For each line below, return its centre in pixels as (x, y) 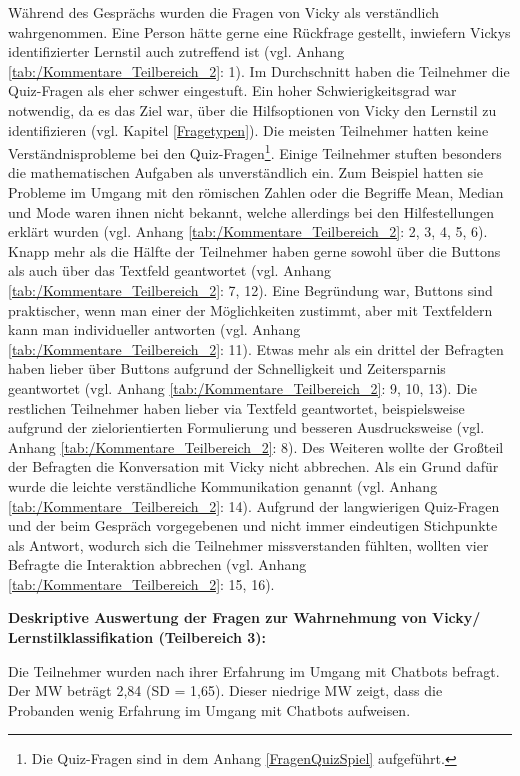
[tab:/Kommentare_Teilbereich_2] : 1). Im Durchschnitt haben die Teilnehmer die (259, 70)
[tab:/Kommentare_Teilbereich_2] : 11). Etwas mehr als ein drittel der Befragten (256, 348)
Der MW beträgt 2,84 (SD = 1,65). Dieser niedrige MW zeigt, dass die (225, 690)
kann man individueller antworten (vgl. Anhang (154, 329)
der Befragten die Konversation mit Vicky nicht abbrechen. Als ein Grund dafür (253, 466)
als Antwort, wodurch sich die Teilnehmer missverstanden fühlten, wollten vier (248, 544)
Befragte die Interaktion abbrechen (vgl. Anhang (157, 564)
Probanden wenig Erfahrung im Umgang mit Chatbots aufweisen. (209, 709)
